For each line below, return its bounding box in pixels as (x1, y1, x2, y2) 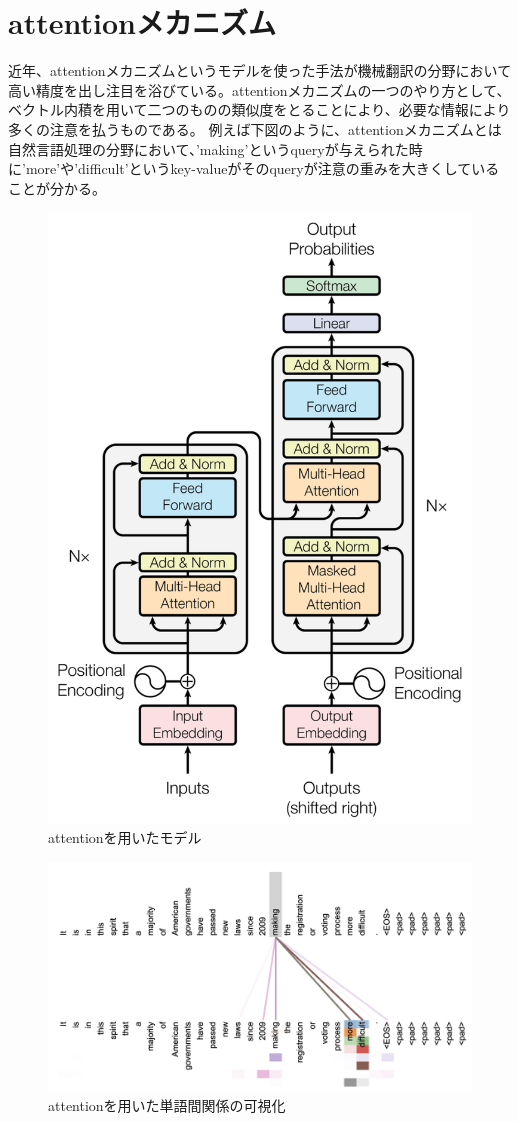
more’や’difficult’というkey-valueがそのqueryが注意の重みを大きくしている (25, 158, 500, 179)
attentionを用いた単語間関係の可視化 (48, 1094, 286, 1115)
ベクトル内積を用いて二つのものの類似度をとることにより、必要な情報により (8, 99, 511, 120)
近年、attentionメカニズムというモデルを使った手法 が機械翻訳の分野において (8, 60, 512, 81)
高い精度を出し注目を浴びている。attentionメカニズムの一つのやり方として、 (8, 79, 511, 100)
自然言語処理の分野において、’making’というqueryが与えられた (8, 138, 409, 159)
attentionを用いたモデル (48, 827, 202, 848)
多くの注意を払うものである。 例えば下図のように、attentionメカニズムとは (8, 118, 502, 139)
